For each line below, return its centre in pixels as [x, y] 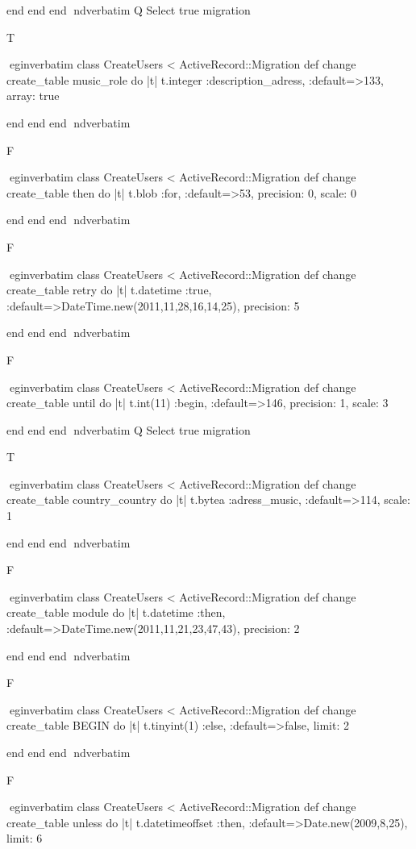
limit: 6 [25, 838]
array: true [33, 96]
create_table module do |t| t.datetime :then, [116, 612]
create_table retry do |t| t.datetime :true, [109, 290]
